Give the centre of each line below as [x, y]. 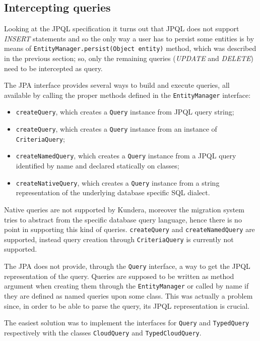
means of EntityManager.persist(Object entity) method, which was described [130, 48]
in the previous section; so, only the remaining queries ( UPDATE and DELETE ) [129, 58]
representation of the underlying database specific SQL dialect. [113, 192]
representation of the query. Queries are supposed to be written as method [119, 276]
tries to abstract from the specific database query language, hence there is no [123, 219]
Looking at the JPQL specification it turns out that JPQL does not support [122, 29]
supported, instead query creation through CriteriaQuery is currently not [119, 239]
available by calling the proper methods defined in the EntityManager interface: [127, 95]
